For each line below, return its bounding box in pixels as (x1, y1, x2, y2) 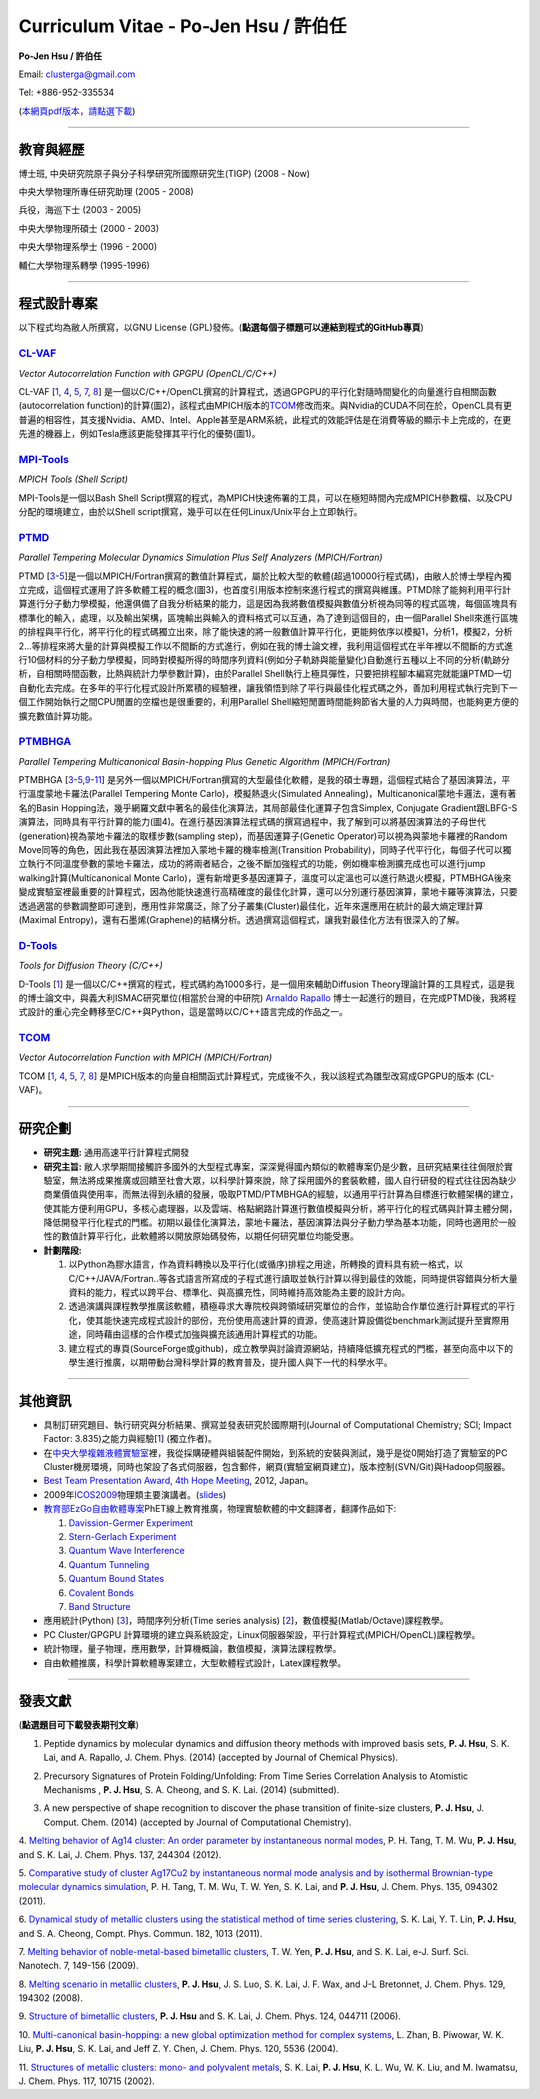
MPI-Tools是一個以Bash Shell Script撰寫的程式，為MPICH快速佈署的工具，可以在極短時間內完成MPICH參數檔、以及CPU (18, 491, 513, 504)
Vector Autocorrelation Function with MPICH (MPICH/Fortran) (18, 1051, 273, 1064)
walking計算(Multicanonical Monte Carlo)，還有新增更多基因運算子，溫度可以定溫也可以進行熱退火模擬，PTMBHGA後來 (18, 871, 512, 884)
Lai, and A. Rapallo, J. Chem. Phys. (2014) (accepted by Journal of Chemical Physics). (43, 1751, 399, 1764)
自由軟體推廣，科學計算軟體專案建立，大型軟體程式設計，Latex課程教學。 (43, 1656, 347, 1669)
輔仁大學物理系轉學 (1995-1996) (18, 259, 150, 271)
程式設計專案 (18, 295, 98, 312)
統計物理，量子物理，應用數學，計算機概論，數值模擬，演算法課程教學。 (43, 1643, 342, 1655)
